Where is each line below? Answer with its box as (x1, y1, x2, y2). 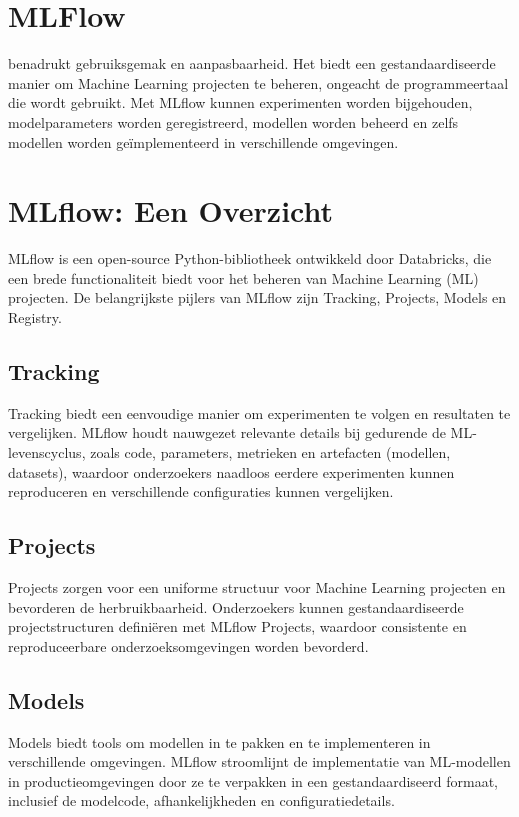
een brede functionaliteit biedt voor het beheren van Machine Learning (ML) (8, 267, 479, 288)
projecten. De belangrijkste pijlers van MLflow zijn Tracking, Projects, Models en (8, 287, 507, 308)
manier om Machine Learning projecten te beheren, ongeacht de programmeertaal (8, 72, 509, 93)
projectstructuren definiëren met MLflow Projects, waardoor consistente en (8, 616, 467, 637)
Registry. (8, 307, 62, 327)
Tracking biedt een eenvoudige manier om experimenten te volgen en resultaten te (8, 402, 511, 423)
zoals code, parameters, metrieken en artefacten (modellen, (90, 441, 451, 462)
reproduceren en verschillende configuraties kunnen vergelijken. (8, 481, 394, 502)
